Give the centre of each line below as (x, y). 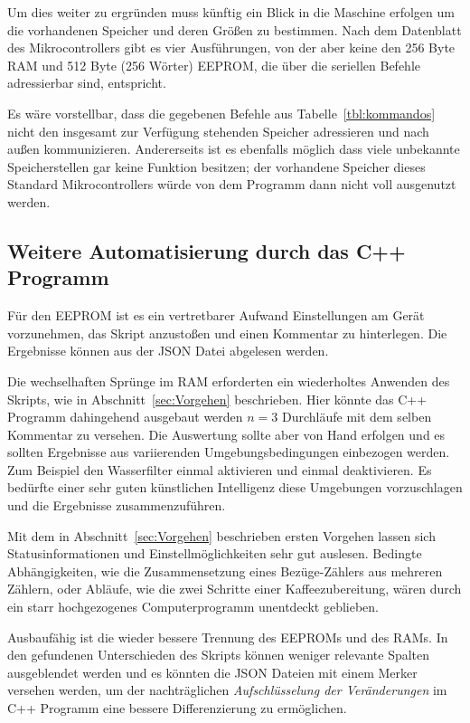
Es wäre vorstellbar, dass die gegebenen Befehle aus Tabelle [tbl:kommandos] (221, 113)
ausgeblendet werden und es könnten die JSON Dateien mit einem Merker (212, 672)
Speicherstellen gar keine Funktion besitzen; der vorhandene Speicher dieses (216, 166)
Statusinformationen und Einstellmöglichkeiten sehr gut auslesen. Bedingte (215, 553)
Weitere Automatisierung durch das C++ (207, 250)
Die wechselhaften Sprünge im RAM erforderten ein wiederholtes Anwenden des (229, 381)
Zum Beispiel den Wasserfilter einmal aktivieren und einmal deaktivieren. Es (220, 469)
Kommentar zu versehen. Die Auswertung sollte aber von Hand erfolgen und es (226, 434)
